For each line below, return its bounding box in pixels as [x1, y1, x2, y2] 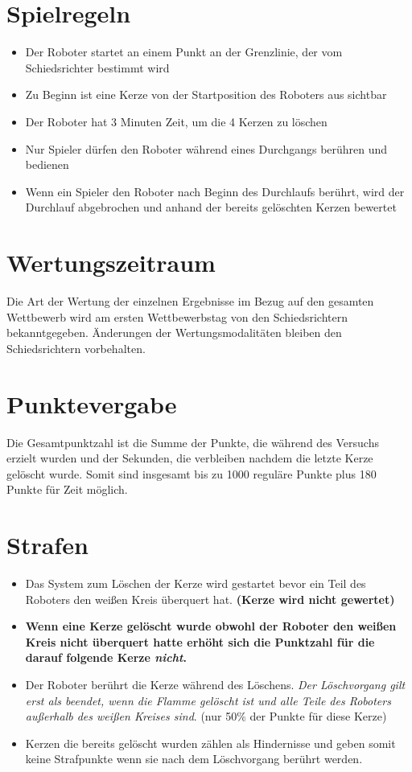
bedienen [25, 156, 69, 173]
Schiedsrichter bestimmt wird [25, 59, 170, 76]
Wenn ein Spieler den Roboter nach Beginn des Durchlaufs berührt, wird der [25, 183, 405, 199]
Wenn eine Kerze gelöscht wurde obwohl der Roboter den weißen [25, 618, 397, 634]
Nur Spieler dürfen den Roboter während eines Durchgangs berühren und [25, 140, 388, 157]
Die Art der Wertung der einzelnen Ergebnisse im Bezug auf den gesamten [6, 293, 374, 309]
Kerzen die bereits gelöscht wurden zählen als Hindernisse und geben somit [25, 734, 396, 751]
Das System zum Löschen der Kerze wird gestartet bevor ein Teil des [25, 575, 366, 591]
